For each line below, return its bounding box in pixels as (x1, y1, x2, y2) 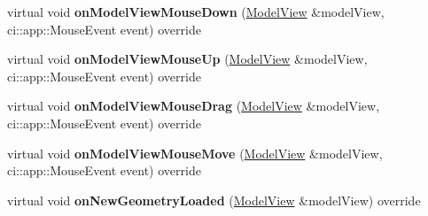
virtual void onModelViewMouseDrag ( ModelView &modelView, (7, 96, 380, 115)
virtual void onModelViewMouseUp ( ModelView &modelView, (7, 50, 368, 68)
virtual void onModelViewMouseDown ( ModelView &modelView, (7, 3, 385, 20)
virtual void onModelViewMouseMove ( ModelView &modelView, (7, 143, 383, 162)
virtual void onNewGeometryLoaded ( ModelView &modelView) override (7, 190, 421, 209)
